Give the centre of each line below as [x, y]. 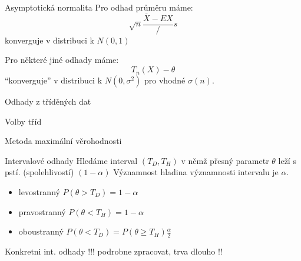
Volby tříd [23, 121]
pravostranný [42, 211]
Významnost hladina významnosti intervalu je [196, 172]
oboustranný [41, 231]
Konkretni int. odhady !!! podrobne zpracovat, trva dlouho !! [114, 251]
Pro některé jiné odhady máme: [62, 60]
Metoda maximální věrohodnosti [63, 141]
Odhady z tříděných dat [48, 101]
